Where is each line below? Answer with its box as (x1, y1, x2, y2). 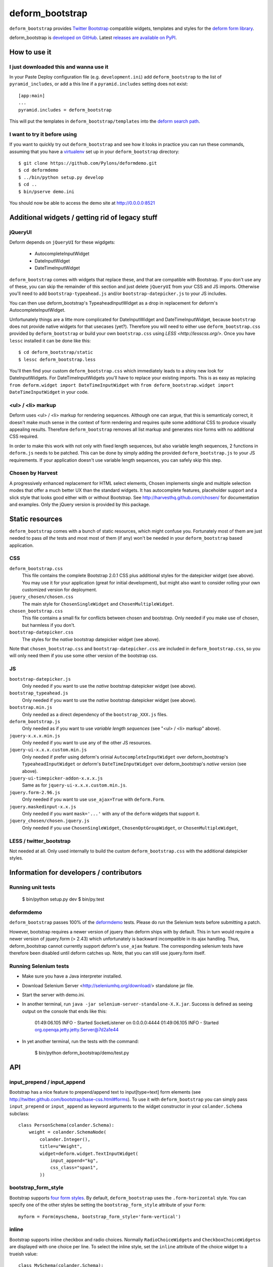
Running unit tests (9, 884, 56, 891)
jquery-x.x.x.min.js (9, 733, 61, 738)
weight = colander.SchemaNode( (28, 1129, 107, 1135)
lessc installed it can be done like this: (9, 338, 91, 344)
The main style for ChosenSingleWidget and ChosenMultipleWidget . (22, 601, 174, 607)
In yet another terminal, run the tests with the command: (22, 1038, 139, 1044)
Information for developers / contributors (9, 868, 142, 877)
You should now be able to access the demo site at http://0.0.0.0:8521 (9, 200, 155, 206)
